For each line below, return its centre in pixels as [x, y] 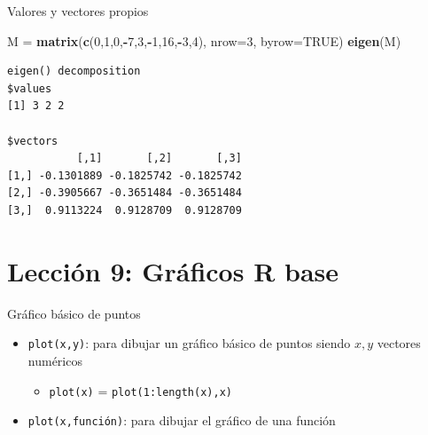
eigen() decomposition [74, 71]
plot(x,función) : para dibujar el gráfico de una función [182, 420]
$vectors [33, 141]
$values [30, 88]
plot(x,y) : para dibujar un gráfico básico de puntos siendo [189, 343]
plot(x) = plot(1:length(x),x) [140, 390]
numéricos [55, 360]
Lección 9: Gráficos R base [173, 270]
